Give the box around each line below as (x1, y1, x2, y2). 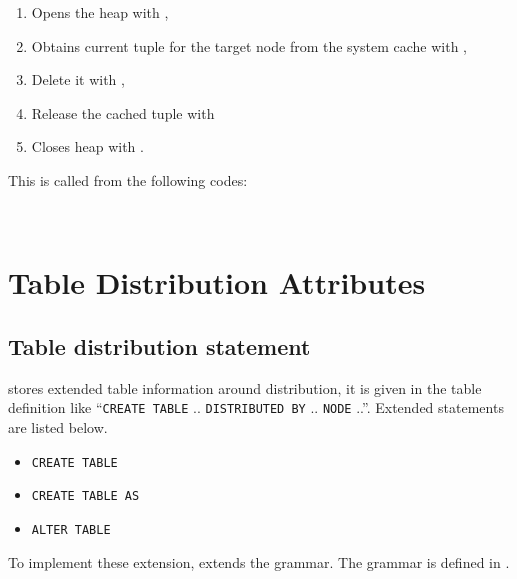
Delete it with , (31, 69, 125, 90)
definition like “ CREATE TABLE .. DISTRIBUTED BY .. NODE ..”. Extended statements (8, 397, 504, 418)
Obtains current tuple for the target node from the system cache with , (31, 35, 467, 56)
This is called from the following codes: (8, 169, 248, 190)
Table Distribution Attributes (8, 262, 426, 303)
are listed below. (8, 416, 108, 437)
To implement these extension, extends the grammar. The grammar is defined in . (8, 551, 510, 572)
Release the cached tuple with (31, 102, 215, 123)
